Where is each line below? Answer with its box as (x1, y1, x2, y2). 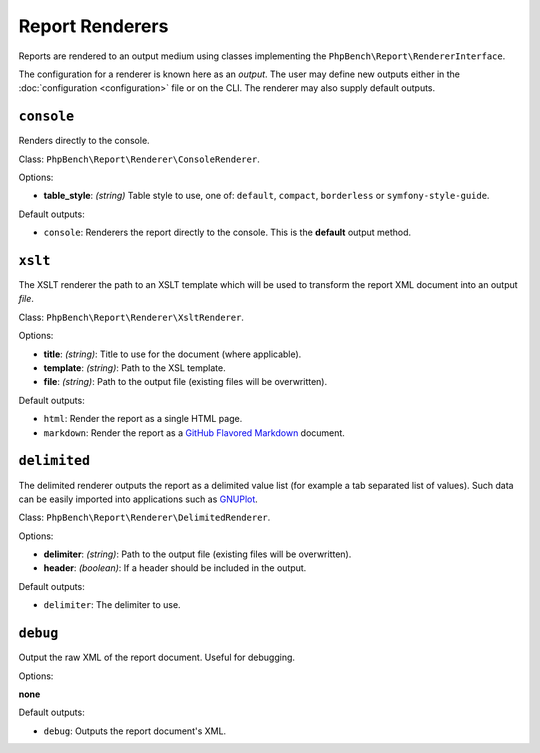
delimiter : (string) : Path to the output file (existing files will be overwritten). (43, 548, 352, 560)
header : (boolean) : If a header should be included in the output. (43, 562, 307, 574)
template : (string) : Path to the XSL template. (43, 362, 226, 374)
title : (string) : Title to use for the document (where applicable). (43, 348, 302, 360)
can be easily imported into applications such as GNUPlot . (18, 493, 259, 505)
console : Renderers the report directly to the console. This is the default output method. (43, 226, 412, 239)
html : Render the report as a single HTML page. (43, 413, 243, 425)
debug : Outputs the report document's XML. (43, 725, 227, 737)
